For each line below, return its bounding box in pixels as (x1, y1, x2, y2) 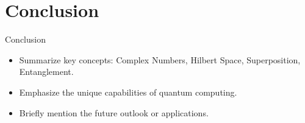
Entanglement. (19, 65, 74, 78)
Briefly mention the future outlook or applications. (19, 106, 209, 119)
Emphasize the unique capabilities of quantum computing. (19, 85, 237, 98)
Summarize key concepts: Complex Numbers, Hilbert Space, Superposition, (19, 53, 301, 66)
